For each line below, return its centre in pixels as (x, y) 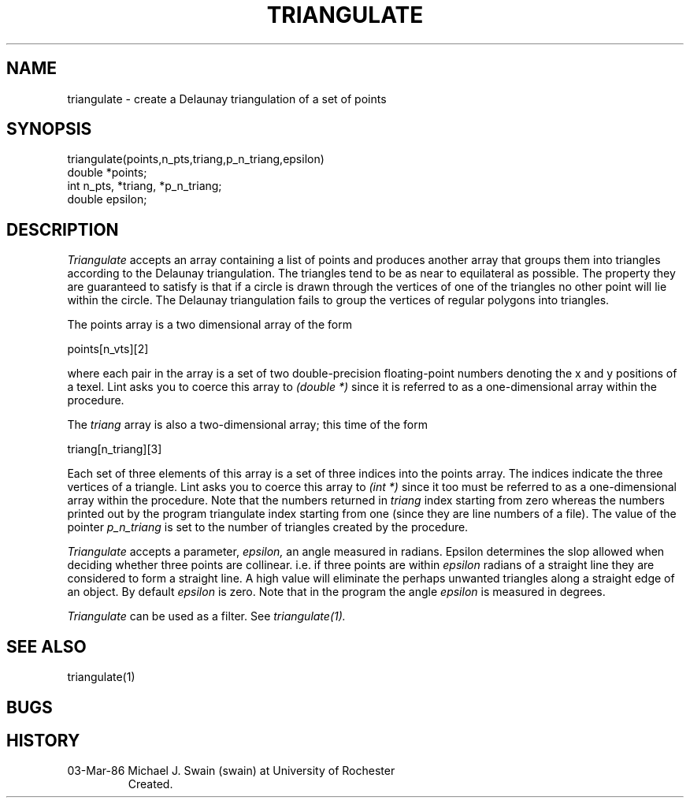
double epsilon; (107, 199)
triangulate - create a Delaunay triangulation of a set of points (227, 99)
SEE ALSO (46, 646)
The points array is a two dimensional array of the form (210, 325)
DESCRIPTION (63, 229)
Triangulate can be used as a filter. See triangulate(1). (206, 616)
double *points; (107, 173)
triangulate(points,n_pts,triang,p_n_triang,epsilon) (196, 159)
